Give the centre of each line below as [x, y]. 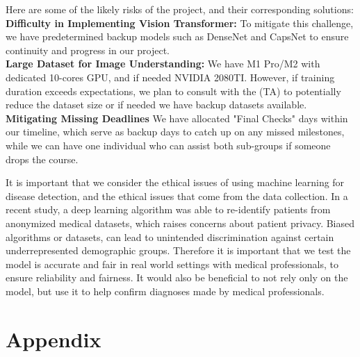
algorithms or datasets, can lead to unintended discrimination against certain [170, 236]
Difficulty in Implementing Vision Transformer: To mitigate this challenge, [180, 23]
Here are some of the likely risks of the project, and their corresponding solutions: [180, 9]
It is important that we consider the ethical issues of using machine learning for [175, 182]
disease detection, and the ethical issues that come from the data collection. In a [177, 196]
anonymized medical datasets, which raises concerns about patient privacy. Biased [180, 223]
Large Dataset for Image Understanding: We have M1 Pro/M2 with [163, 64]
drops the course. [42, 159]
